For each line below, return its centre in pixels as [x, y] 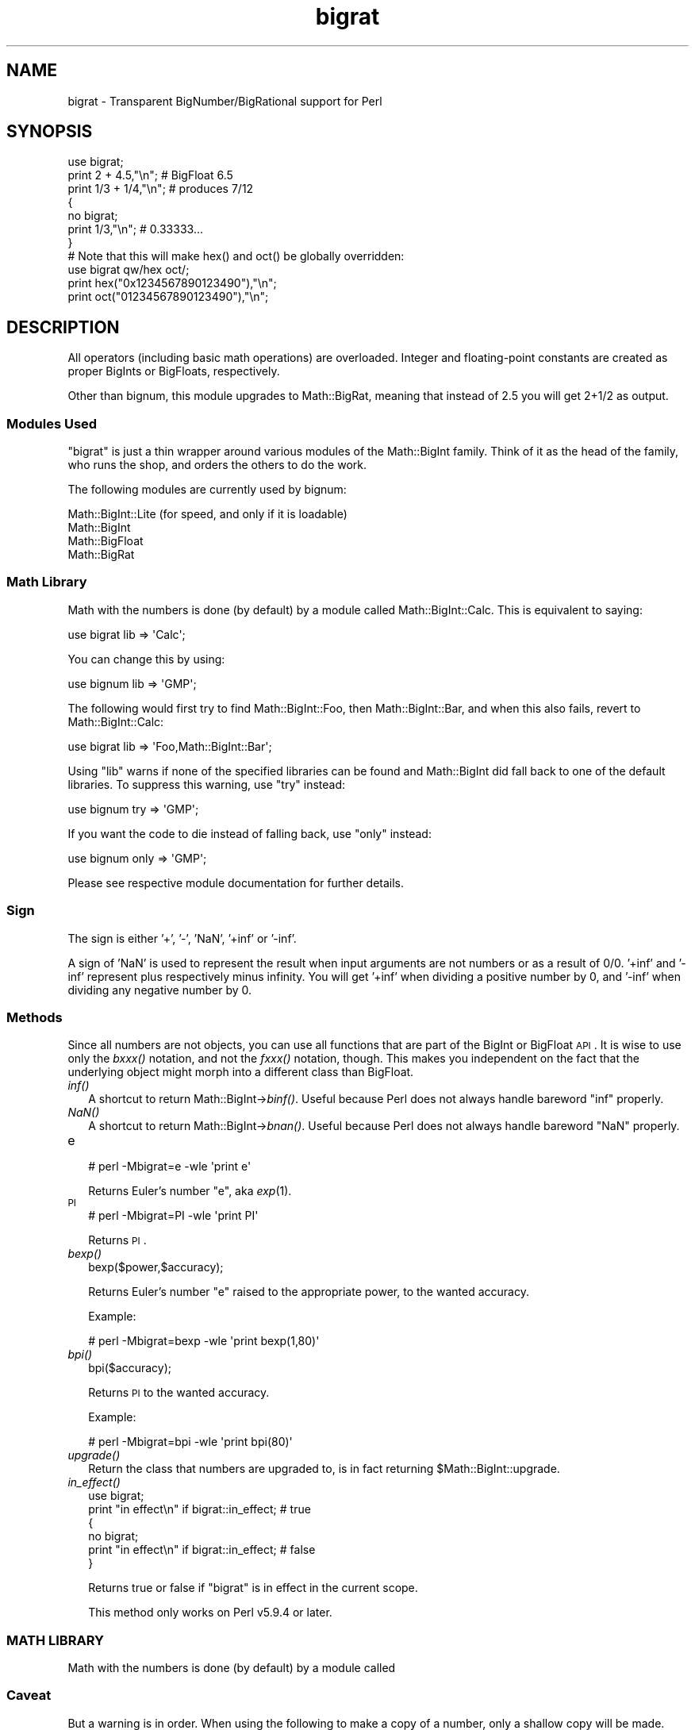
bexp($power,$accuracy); [156, 1267]
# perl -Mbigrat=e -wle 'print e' [170, 1167]
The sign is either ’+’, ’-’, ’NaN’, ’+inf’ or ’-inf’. [182, 938]
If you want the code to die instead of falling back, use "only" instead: [250, 833]
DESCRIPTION [63, 327]
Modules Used [52, 423]
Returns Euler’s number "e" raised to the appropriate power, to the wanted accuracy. [309, 1292]
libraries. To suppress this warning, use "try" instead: [207, 784]
